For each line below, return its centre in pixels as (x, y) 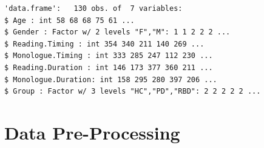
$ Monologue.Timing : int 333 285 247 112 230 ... (109, 56)
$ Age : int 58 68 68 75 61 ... (69, 20)
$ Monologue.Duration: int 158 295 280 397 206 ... (111, 79)
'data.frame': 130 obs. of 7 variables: (93, 8)
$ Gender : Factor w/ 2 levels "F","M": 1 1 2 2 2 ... (117, 32)
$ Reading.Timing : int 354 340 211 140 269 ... (104, 44)
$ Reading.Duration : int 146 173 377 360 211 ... (109, 67)
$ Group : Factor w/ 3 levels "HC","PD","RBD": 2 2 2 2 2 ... (133, 92)
